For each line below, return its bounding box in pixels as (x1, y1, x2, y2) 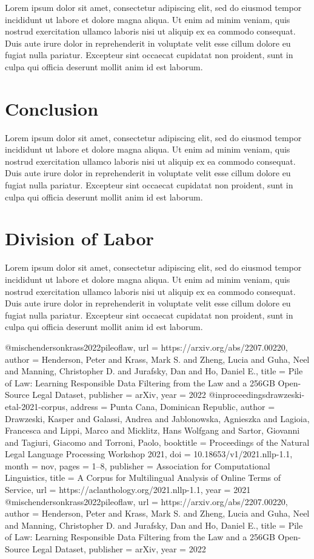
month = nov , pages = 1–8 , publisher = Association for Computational (5, 459, 270, 472)
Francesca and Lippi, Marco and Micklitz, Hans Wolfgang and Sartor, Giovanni (5, 424, 300, 437)
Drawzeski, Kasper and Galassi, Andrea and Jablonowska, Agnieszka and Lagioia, (5, 412, 310, 425)
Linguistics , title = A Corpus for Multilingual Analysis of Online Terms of (5, 471, 281, 484)
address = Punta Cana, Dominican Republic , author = (70, 400, 275, 412)
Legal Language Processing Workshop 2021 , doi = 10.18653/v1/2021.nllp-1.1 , (5, 448, 293, 460)
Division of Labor (5, 226, 154, 251)
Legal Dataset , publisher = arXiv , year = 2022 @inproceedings (32, 388, 266, 401)
